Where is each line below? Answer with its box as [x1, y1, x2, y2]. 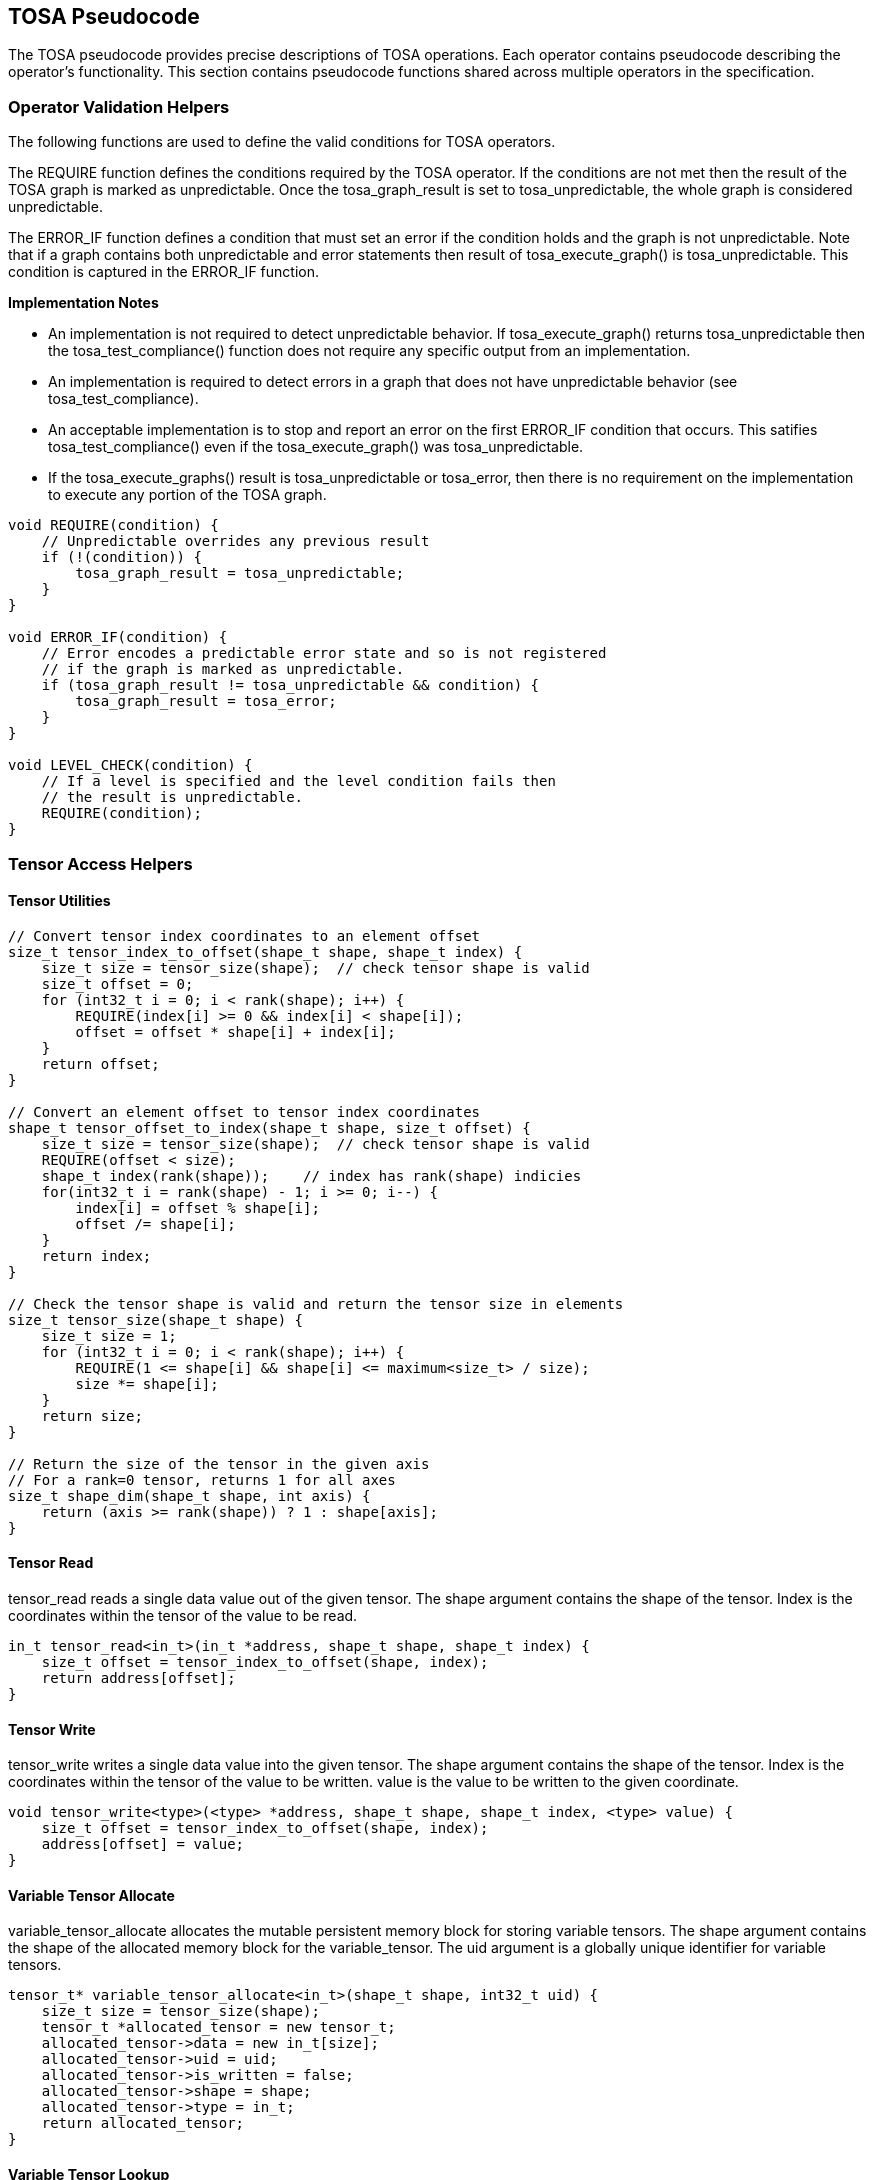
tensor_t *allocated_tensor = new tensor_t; [41, 2019, 396, 2036]
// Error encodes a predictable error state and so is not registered [41, 645, 607, 662]
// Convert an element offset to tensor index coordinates [8, 1103, 481, 1120]
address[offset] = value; [41, 1836, 245, 1853]
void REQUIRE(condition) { [8, 517, 219, 534]
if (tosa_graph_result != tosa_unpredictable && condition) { [41, 677, 540, 694]
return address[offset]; [41, 1669, 236, 1686]
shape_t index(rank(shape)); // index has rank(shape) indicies [41, 1167, 582, 1184]
